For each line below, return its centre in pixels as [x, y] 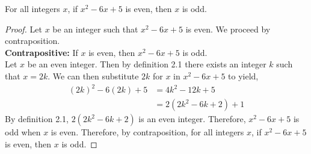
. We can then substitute [93, 75]
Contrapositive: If [42, 52]
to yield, [243, 75]
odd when [23, 132]
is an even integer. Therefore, [192, 119]
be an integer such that [95, 29]
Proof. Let [23, 29]
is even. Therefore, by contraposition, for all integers [147, 132]
